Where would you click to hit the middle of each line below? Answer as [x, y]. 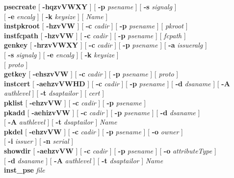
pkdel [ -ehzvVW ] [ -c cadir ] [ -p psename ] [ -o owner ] [93, 131]
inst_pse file [25, 170]
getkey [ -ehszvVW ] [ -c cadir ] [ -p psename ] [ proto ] [91, 74]
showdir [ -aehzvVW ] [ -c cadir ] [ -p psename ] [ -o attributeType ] [110, 150]
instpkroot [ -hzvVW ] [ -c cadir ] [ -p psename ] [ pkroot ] [96, 26]
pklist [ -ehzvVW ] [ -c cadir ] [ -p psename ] [75, 102]
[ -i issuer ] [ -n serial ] [39, 141]
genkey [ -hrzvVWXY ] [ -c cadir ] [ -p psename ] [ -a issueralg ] [105, 45]
